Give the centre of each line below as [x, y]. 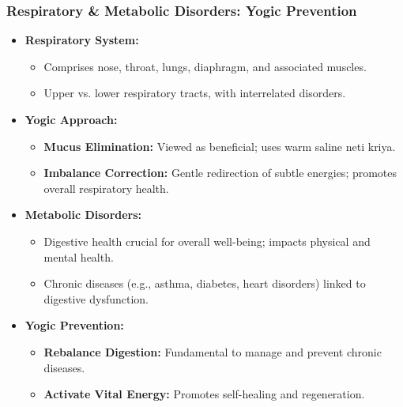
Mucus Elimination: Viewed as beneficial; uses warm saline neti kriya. [220, 146]
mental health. [79, 256]
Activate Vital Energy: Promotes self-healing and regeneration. [204, 394]
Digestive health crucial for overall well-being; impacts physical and [207, 241]
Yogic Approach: [71, 119]
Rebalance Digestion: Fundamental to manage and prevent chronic [213, 351]
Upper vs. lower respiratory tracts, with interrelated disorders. [195, 93]
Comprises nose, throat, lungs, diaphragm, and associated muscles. [205, 66]
